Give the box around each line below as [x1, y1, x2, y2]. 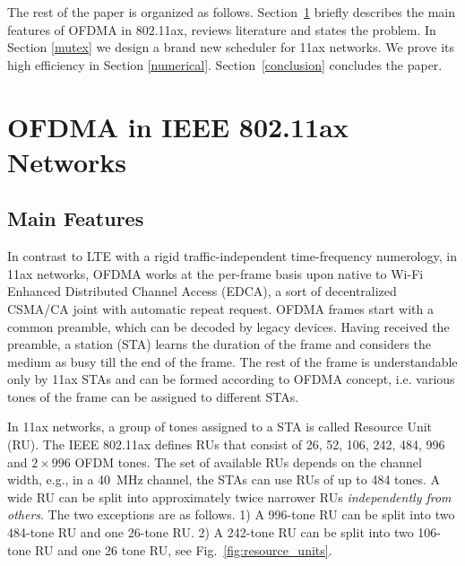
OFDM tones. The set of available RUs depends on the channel [74, 452, 422, 471]
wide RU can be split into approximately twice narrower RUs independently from [7, 487, 452, 506]
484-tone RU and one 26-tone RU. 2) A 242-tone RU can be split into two [7, 523, 414, 542]
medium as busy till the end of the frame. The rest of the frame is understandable [7, 352, 458, 370]
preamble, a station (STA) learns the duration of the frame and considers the [7, 335, 432, 353]
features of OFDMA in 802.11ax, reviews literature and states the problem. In [7, 20, 436, 39]
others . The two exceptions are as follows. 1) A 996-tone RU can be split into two [7, 505, 455, 524]
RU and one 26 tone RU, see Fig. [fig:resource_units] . [35, 540, 332, 559]
